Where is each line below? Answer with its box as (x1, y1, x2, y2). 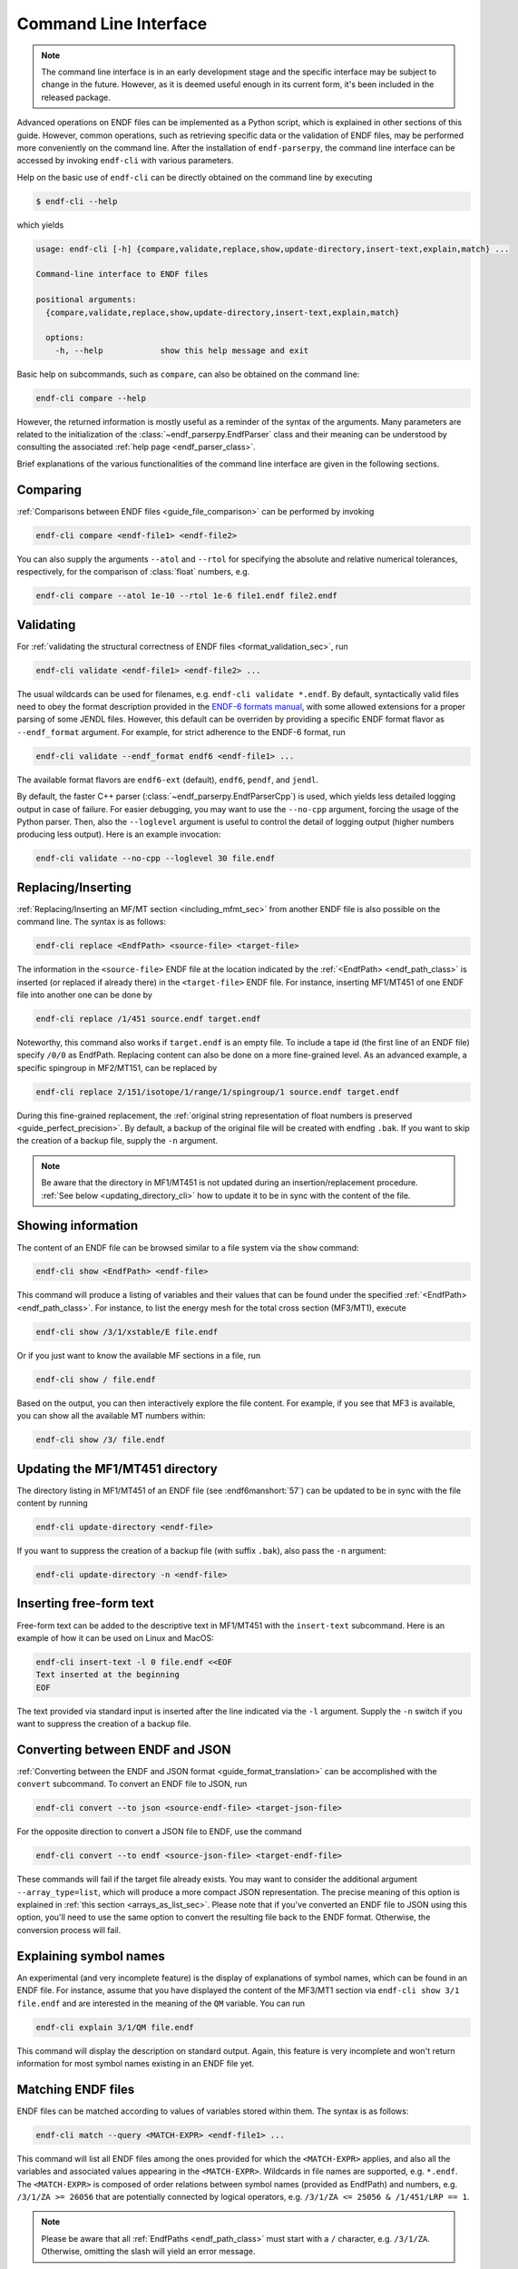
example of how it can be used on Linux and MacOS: (16, 1632, 215, 1643)
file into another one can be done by (16, 989, 153, 1000)
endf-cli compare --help (35, 393, 147, 403)
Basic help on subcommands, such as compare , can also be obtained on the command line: (16, 368, 360, 379)
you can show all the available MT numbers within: (16, 1410, 206, 1421)
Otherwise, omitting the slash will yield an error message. (41, 2246, 256, 2257)
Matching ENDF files (16, 2081, 135, 2097)
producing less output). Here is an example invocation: (16, 829, 221, 840)
